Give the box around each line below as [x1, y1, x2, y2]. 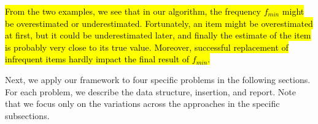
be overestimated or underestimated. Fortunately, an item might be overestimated [5, 16, 313, 29]
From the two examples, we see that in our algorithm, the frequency [5, 5, 261, 17]
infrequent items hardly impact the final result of [5, 53, 190, 65]
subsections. [5, 109, 50, 122]
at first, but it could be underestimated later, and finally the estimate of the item [5, 29, 311, 42]
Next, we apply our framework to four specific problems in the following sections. [5, 73, 311, 86]
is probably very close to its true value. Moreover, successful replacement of [5, 40, 289, 53]
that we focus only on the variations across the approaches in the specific [5, 97, 280, 110]
